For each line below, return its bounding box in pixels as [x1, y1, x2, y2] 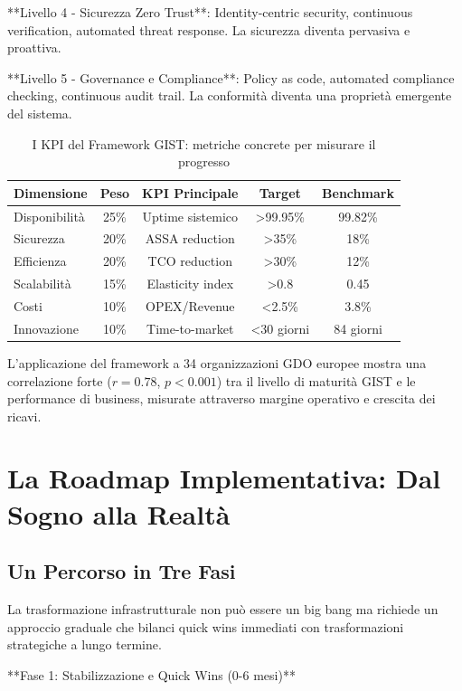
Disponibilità [14, 206, 85, 225]
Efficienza [14, 251, 67, 270]
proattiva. [7, 38, 61, 57]
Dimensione [14, 183, 88, 202]
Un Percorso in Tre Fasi [7, 557, 236, 585]
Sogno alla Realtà [7, 495, 231, 532]
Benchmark [322, 183, 394, 202]
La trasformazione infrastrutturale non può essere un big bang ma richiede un [7, 600, 438, 619]
